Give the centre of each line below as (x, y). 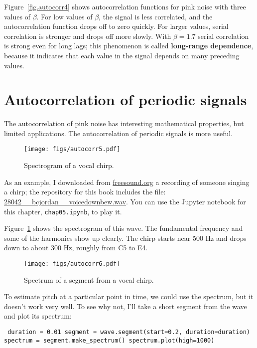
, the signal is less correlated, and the (156, 16)
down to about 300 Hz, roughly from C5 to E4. (76, 248)
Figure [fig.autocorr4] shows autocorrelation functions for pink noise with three (125, 6)
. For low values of (64, 16)
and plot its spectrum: (38, 316)
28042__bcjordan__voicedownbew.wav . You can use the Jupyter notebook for (125, 201)
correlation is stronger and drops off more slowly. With (88, 36)
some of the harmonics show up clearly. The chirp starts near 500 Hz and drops (125, 238)
